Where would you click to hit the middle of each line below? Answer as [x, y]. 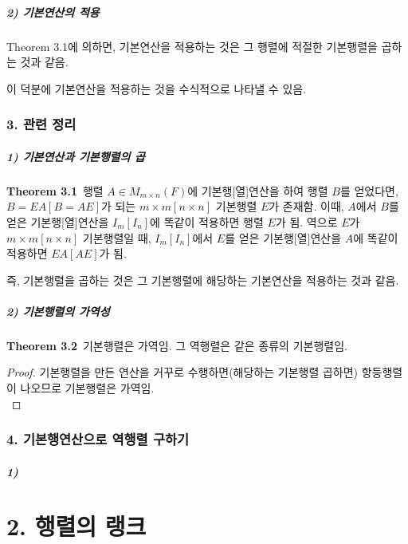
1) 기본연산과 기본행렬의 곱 [76, 156]
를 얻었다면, [369, 190]
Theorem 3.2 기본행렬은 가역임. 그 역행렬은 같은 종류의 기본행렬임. [177, 345]
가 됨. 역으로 [306, 221]
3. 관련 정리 [41, 124]
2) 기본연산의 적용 [53, 12]
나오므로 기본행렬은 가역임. [87, 388]
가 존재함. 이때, [306, 206]
